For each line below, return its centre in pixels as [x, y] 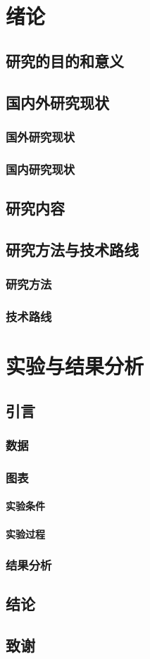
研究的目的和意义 [65, 60]
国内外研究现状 [57, 102]
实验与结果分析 [75, 366]
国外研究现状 [40, 136]
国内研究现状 [40, 169]
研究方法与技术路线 [72, 249]
